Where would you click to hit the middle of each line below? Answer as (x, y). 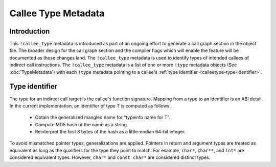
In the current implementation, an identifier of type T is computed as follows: (90, 106)
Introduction (30, 31)
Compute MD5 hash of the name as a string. (82, 124)
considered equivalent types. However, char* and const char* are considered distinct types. (110, 157)
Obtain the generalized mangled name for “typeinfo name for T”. (103, 118)
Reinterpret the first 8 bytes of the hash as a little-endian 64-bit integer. (110, 132)
